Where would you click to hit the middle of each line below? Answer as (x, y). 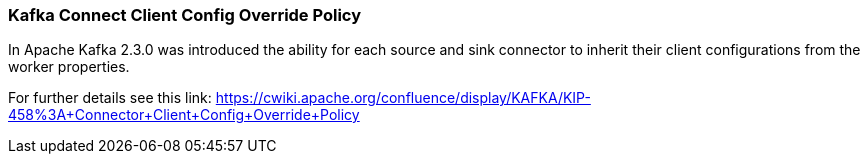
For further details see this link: (110, 98)
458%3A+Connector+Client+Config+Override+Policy (184, 115)
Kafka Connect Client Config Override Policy (185, 15)
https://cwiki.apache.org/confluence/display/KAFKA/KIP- (403, 98)
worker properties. (69, 67)
